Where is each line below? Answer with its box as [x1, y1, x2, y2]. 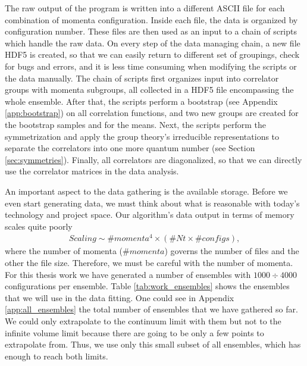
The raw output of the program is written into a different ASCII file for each [5, 2, 285, 14]
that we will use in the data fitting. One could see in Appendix [5, 291, 234, 304]
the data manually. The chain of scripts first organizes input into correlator [5, 71, 279, 84]
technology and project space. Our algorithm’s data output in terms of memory [5, 208, 295, 221]
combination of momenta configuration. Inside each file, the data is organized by [5, 13, 298, 26]
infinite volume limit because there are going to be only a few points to [5, 326, 264, 339]
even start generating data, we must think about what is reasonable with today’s [5, 196, 300, 209]
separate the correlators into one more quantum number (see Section [5, 142, 255, 154]
